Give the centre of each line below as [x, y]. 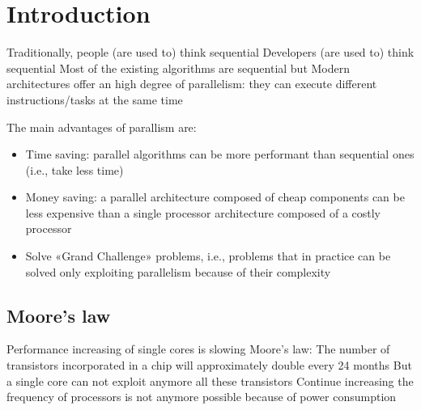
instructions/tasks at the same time [95, 99]
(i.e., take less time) [74, 169]
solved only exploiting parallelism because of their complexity [178, 271]
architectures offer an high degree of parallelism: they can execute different [192, 84]
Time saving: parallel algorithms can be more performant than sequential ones [220, 154]
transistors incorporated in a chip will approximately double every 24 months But [209, 365]
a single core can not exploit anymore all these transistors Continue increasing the [210, 380]
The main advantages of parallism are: [102, 127]
